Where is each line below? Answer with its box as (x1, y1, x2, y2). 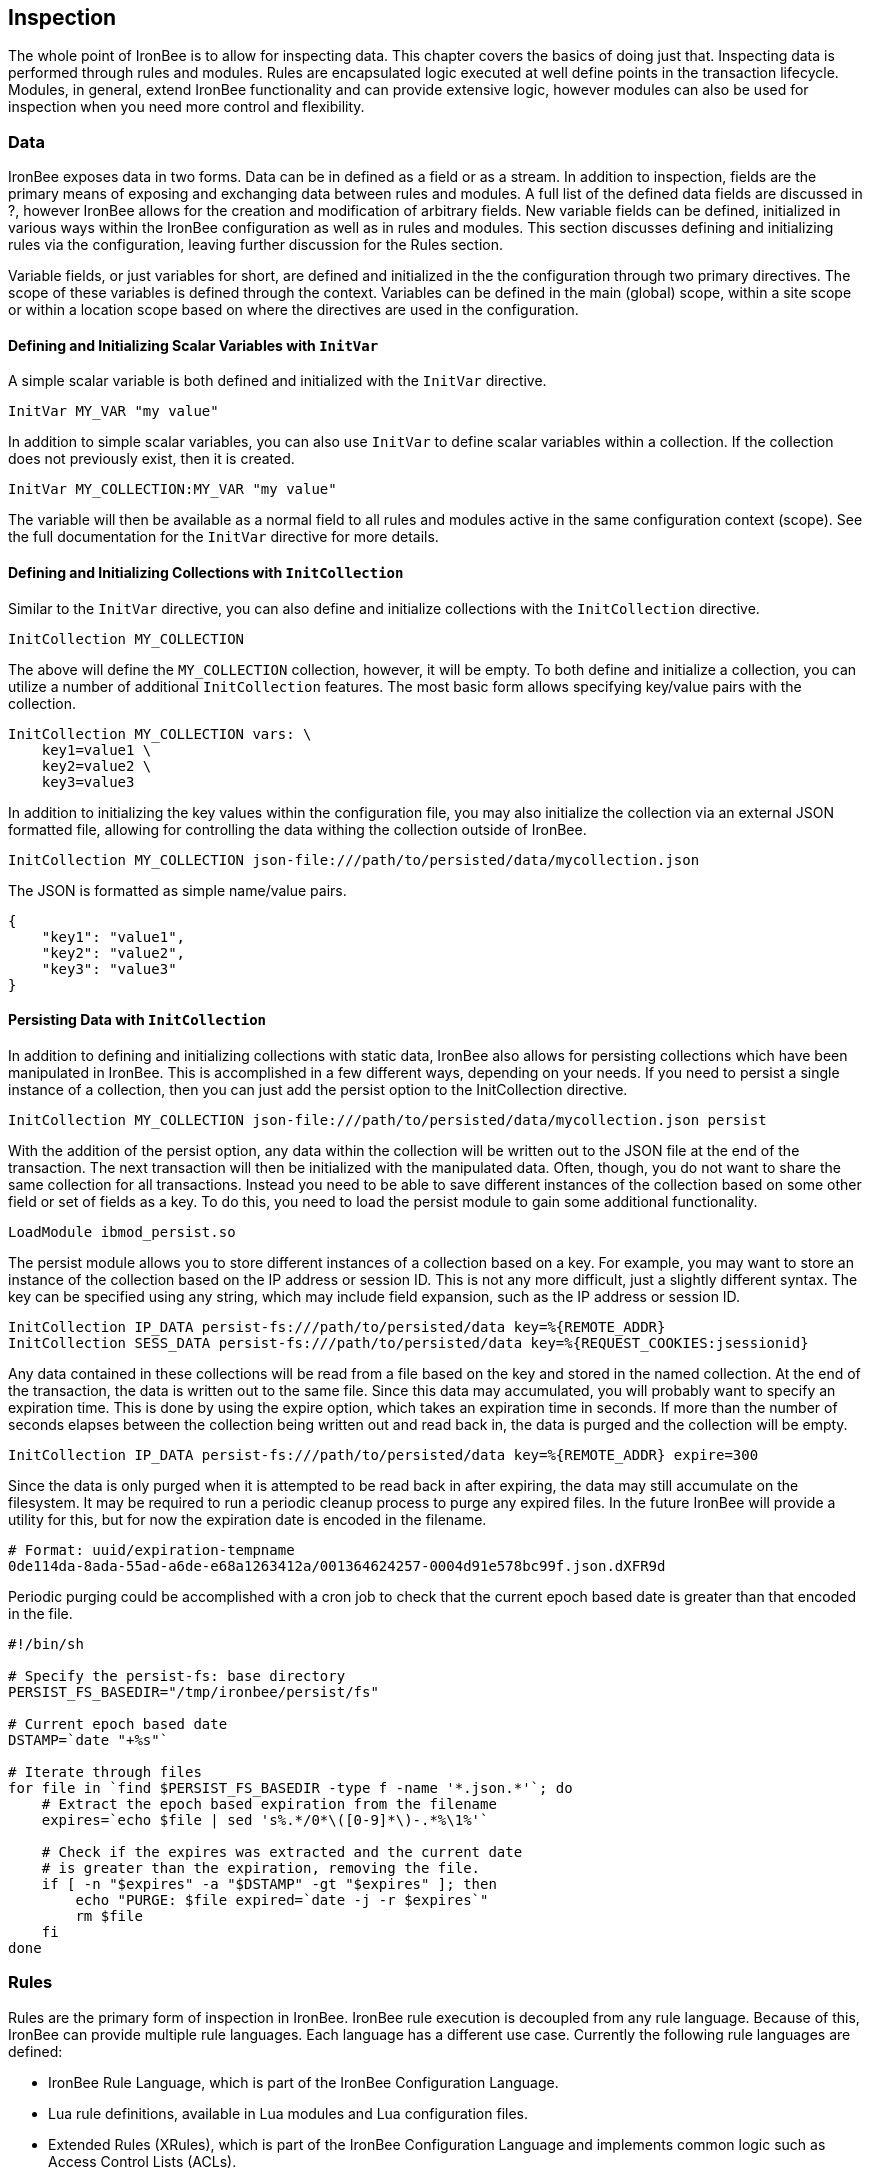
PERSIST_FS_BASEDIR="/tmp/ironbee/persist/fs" (8, 1683, 379, 1700)
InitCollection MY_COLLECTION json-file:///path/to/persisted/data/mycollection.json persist (8, 1111, 767, 1128)
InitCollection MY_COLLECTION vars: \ (8, 725, 312, 742)
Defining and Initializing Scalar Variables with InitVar (8, 336, 379, 354)
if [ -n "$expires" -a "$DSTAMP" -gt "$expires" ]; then (41, 1875, 497, 1892)
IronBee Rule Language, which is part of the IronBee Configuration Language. (48, 2073, 559, 2091)
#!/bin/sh (8, 1635, 84, 1652)
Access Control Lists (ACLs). (48, 2152, 237, 2170)
